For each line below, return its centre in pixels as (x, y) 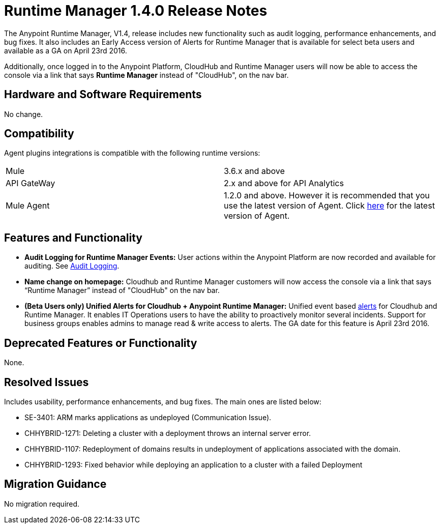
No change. (24, 114)
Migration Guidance (55, 484)
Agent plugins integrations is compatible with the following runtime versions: (132, 153)
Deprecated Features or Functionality (101, 343)
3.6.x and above (254, 171)
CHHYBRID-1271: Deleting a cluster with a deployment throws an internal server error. (168, 433)
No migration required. (42, 504)
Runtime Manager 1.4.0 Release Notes (136, 11)
